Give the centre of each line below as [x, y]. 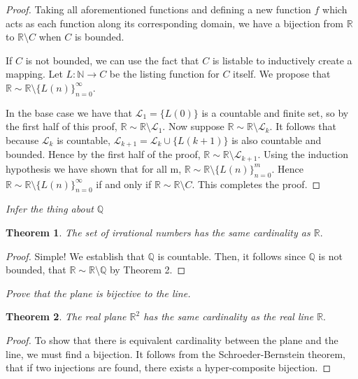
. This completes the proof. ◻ [256, 184]
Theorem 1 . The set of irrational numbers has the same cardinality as [158, 233]
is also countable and [277, 140]
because [22, 140]
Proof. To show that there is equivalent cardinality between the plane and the [172, 340]
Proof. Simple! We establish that [75, 256]
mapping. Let [34, 74]
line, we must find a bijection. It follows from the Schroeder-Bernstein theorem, [176, 353]
